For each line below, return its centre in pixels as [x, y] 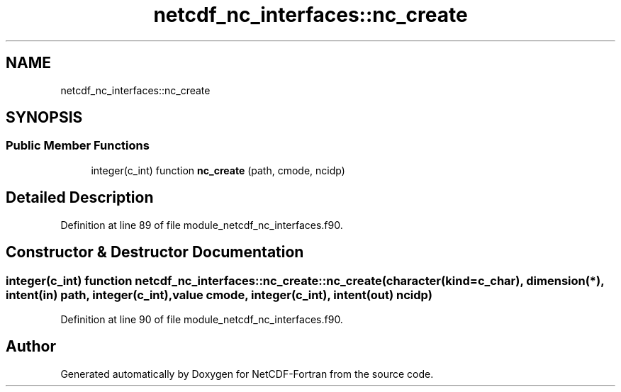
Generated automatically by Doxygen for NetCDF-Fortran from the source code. [247, 374]
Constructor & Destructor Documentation [155, 252]
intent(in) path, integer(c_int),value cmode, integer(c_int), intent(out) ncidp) [219, 295]
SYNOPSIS [44, 118]
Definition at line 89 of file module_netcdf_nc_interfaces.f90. [202, 225]
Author [31, 347]
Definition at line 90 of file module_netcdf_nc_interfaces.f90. [202, 319]
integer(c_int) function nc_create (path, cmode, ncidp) [218, 170]
